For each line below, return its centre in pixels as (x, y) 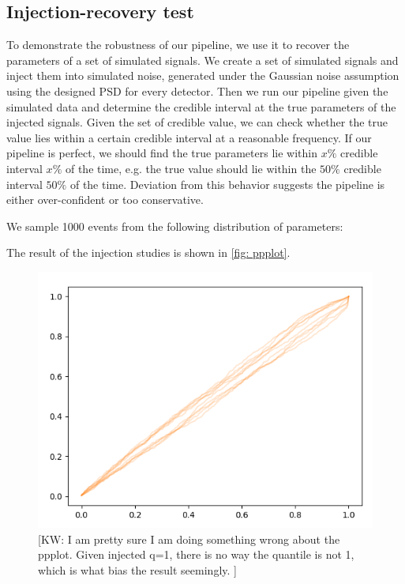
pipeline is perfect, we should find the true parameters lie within (162, 153)
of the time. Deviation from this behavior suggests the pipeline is (227, 184)
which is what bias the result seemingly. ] (137, 569)
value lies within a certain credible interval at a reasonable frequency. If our (189, 137)
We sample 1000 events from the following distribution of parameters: (175, 226)
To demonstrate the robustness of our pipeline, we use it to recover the (178, 45)
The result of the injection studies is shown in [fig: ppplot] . (148, 252)
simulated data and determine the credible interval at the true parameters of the (201, 106)
